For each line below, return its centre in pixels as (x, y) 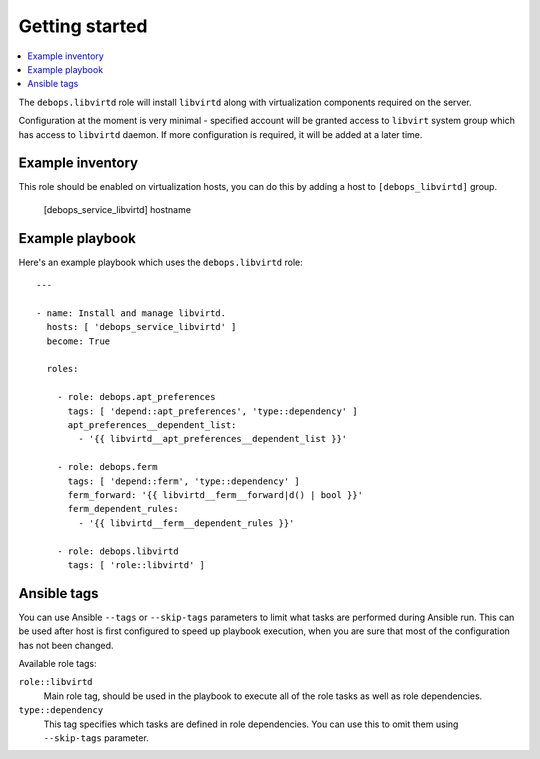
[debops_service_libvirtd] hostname (117, 209)
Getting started (83, 26)
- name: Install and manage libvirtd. (131, 313)
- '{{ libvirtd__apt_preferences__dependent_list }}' (213, 439)
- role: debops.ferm (107, 467)
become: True (78, 341)
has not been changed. (66, 645)
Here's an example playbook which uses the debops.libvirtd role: (161, 262)
